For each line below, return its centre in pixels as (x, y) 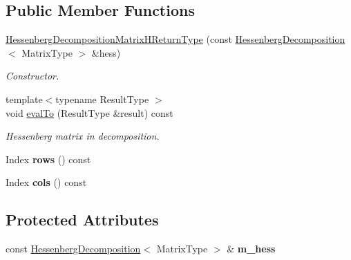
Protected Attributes (82, 220)
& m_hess (251, 249)
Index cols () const (46, 182)
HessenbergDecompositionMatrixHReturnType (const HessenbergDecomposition (175, 39)
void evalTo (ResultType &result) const (89, 112)
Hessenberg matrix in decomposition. (83, 136)
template (24, 99)
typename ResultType (102, 99)
